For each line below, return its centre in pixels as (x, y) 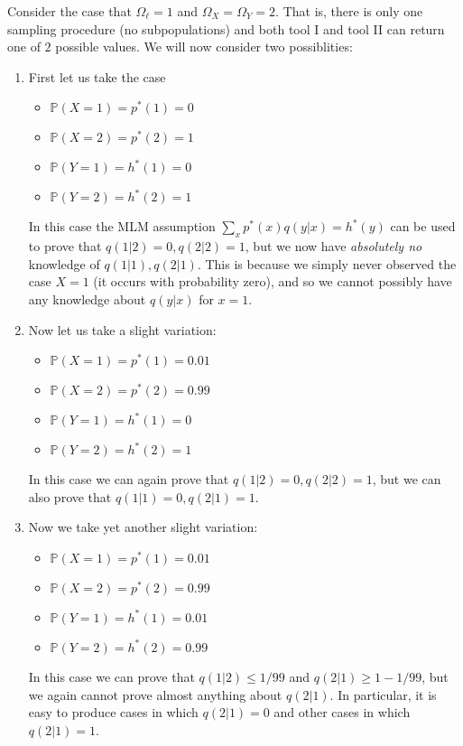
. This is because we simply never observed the (327, 263)
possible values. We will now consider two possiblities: (204, 47)
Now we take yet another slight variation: (143, 527)
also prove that (70, 496)
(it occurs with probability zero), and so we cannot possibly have (273, 281)
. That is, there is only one (349, 11)
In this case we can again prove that (129, 479)
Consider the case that (69, 11)
